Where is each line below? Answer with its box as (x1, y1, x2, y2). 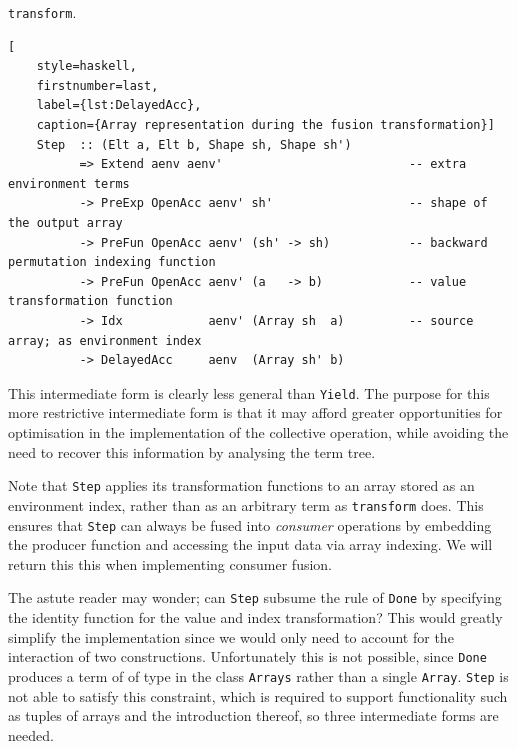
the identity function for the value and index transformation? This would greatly (8, 607, 503, 627)
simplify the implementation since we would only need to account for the (8, 626, 454, 647)
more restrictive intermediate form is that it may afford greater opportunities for (8, 402, 503, 423)
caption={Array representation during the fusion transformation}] (36, 118, 495, 133)
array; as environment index (8, 333, 202, 348)
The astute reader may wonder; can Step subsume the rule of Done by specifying (8, 587, 502, 608)
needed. (8, 724, 54, 745)
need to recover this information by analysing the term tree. (8, 441, 376, 462)
